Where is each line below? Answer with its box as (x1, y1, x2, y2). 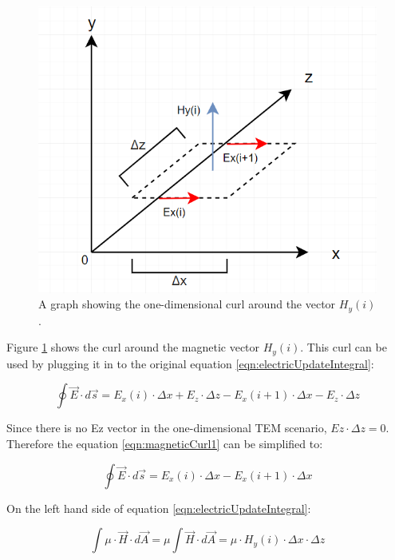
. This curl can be (300, 339, 387, 355)
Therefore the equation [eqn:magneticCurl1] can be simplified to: (6, 435, 323, 452)
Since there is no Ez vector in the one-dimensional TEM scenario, (6, 419, 327, 436)
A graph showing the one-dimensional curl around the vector (38, 296, 336, 312)
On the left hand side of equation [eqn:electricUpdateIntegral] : (6, 499, 311, 516)
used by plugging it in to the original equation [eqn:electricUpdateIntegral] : (6, 355, 374, 371)
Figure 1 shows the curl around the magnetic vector (6, 339, 260, 355)
